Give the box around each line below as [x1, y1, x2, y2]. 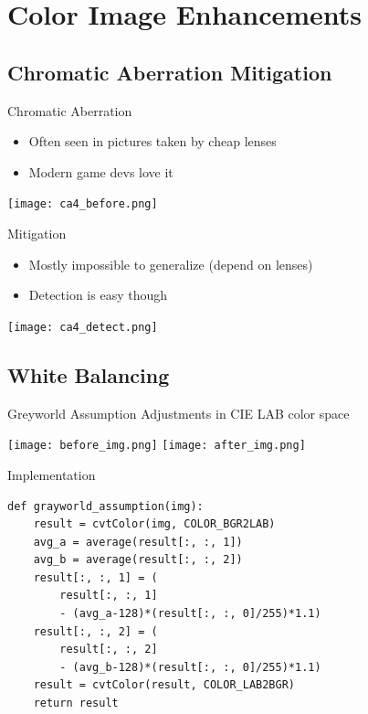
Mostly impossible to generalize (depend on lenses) [28, 254, 313, 273]
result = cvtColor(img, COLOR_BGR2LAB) [33, 517, 276, 531]
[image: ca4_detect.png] [7, 320, 158, 334]
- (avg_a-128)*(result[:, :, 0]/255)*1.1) [59, 607, 321, 621]
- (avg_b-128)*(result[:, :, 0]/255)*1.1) [59, 660, 321, 674]
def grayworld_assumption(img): [7, 499, 204, 513]
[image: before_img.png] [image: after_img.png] [7, 439, 306, 453]
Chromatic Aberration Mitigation [7, 58, 332, 86]
